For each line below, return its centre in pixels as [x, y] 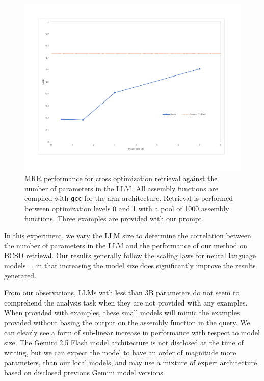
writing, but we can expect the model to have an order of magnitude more [120, 352]
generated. [20, 275]
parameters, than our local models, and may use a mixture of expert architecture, [132, 362]
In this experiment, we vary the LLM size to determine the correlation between [128, 235]
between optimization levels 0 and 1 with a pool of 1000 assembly [127, 208]
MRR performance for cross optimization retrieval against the [121, 178]
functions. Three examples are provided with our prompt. [114, 218]
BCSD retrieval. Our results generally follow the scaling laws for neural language [130, 255]
